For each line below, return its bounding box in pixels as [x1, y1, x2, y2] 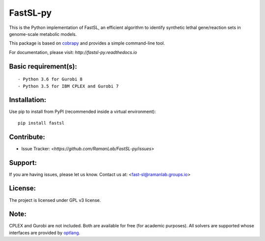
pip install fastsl [18, 120, 65, 126]
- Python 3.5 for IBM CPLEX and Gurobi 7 [18, 83, 119, 89]
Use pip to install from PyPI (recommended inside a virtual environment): [9, 108, 156, 115]
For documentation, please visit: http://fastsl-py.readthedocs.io [9, 49, 137, 55]
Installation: [9, 96, 47, 104]
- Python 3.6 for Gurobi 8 [18, 77, 83, 82]
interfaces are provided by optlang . [9, 230, 80, 236]
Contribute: [9, 133, 45, 141]
